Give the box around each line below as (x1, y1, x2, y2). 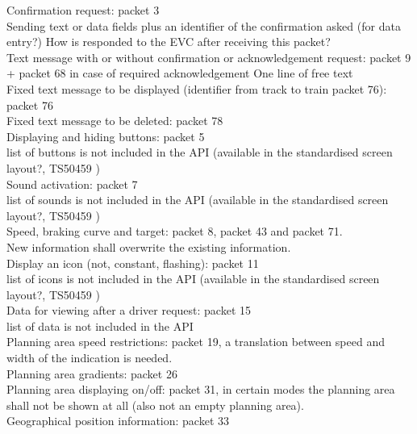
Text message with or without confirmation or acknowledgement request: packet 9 (6, 48, 411, 65)
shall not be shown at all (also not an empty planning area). (6, 396, 304, 413)
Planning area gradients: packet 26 (6, 365, 177, 382)
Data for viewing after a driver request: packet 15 (6, 302, 252, 319)
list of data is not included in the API (6, 317, 194, 334)
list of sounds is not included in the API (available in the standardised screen (6, 191, 389, 208)
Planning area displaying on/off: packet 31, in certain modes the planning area (6, 381, 395, 398)
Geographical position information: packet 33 (6, 412, 230, 429)
